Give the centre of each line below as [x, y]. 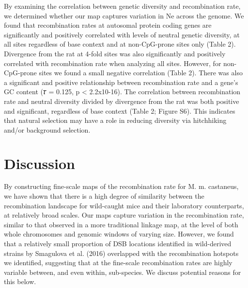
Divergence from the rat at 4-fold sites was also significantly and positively [115, 53]
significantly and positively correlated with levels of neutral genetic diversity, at [122, 34]
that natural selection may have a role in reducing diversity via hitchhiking [115, 120]
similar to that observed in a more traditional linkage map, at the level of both [121, 224]
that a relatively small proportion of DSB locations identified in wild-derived [118, 243]
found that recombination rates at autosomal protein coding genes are [108, 25]
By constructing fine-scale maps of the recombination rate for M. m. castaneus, [121, 186]
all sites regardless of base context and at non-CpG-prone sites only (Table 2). [120, 44]
